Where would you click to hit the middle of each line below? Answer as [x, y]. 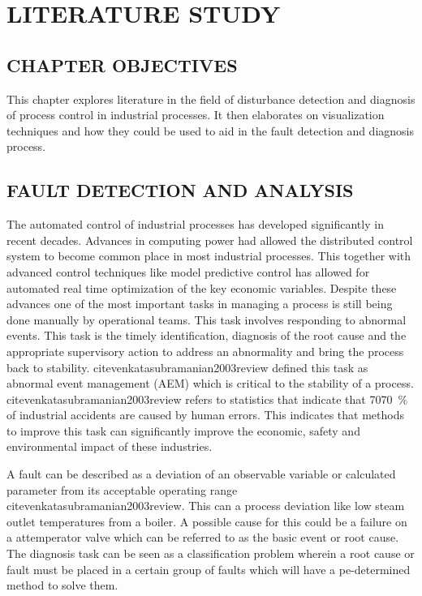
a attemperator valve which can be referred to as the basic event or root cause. [203, 537]
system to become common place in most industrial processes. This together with [209, 256]
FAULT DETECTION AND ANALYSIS [180, 190]
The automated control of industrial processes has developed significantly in [195, 224]
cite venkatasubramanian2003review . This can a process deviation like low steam [206, 506]
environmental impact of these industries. [110, 446]
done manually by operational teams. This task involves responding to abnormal [207, 319]
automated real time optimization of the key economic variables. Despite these [202, 287]
